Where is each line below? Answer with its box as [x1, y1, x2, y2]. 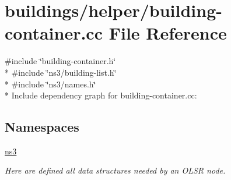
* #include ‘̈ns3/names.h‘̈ [5, 77, 96, 90]
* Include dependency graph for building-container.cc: [5, 89, 197, 101]
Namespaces [5, 118, 79, 136]
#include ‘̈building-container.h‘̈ [5, 55, 116, 67]
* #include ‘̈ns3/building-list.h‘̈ [5, 66, 117, 78]
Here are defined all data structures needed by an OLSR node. [5, 164, 226, 177]
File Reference [108, 21, 227, 45]
